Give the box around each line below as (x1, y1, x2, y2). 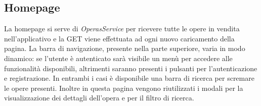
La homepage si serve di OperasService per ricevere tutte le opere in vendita (4, 23, 240, 34)
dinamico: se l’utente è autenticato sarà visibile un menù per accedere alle (4, 52, 233, 63)
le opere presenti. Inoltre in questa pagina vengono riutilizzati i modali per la (4, 82, 243, 93)
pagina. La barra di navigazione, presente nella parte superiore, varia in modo (4, 43, 245, 54)
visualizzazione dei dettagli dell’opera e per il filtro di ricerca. (4, 92, 194, 103)
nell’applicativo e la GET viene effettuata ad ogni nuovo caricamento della (4, 33, 235, 43)
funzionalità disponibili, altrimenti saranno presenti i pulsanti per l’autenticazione (4, 63, 257, 73)
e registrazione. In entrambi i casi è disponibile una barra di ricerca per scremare (4, 73, 254, 83)
